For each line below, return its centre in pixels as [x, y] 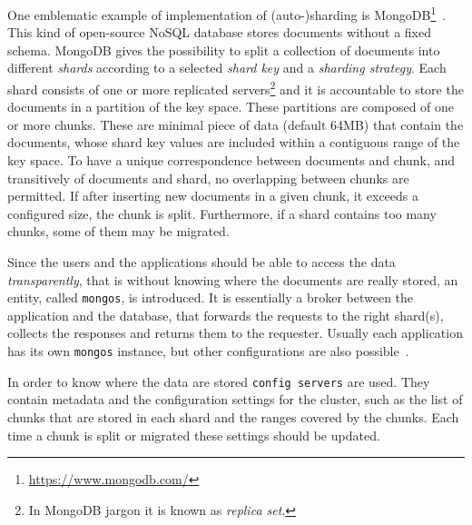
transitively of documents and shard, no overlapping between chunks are [208, 178]
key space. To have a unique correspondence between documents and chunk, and [231, 160]
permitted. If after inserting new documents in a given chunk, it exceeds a [213, 196]
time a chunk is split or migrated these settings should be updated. [194, 435]
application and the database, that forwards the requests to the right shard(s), [226, 315]
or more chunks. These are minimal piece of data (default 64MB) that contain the [236, 124]
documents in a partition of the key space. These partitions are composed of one [231, 107]
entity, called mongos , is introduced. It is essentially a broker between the [211, 297]
